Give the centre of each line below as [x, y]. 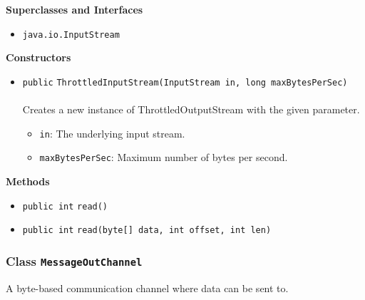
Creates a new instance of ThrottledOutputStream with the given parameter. [191, 109]
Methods [28, 181]
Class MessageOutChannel [74, 260]
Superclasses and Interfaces [74, 9]
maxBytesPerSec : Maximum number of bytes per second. [164, 157]
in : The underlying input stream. [112, 133]
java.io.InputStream [71, 35]
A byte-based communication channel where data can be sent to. [147, 288]
